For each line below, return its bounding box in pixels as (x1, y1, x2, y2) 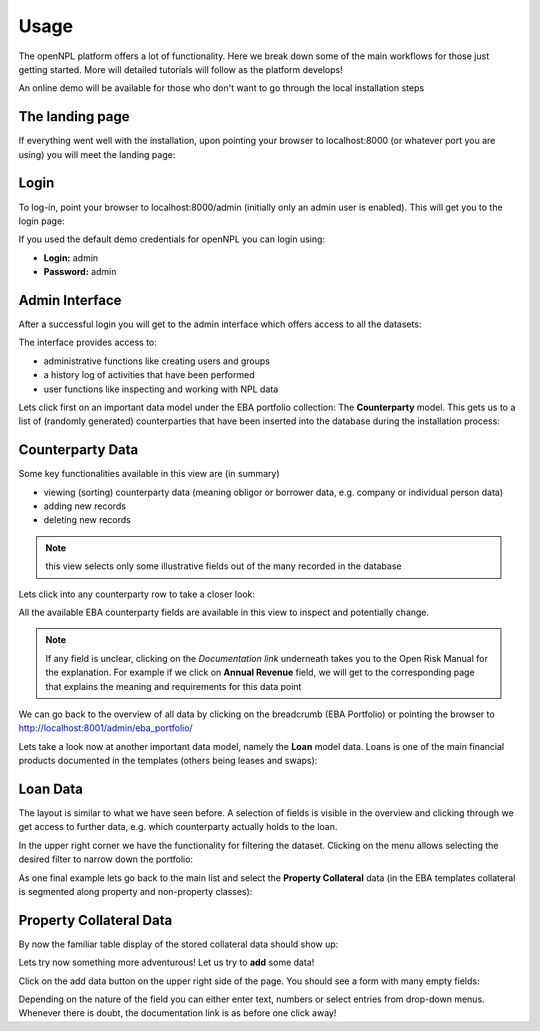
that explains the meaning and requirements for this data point (45, 680, 302, 692)
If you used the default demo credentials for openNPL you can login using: (18, 233, 325, 245)
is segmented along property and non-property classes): (18, 885, 253, 897)
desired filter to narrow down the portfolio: (18, 853, 194, 865)
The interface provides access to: (18, 336, 157, 349)
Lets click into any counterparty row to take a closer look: (18, 588, 255, 600)
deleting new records (43, 514, 132, 526)
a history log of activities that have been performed (43, 369, 255, 381)
